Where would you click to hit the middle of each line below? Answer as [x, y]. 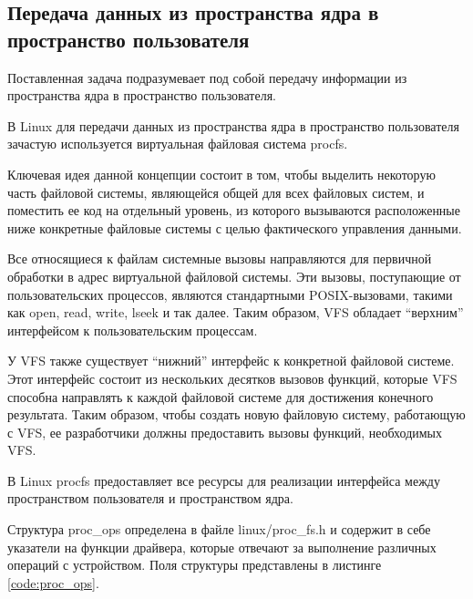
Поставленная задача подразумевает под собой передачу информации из [207, 77]
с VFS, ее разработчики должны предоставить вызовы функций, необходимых [225, 432]
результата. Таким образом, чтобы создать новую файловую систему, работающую [236, 414]
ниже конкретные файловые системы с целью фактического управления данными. [235, 227]
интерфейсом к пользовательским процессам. [133, 330]
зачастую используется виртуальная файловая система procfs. [178, 144]
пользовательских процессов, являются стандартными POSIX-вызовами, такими [230, 294]
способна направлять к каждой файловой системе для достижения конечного [221, 396]
